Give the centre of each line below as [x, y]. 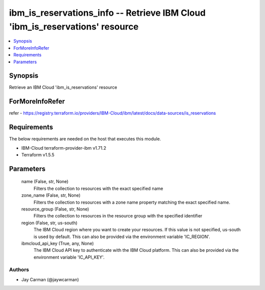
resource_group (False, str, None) [55, 209]
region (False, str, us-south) [50, 223]
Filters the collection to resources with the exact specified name [98, 188]
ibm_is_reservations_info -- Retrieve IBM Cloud [107, 13]
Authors [19, 270]
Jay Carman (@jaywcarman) [50, 279]
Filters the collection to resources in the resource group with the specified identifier [118, 216]
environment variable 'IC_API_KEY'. [69, 257]
